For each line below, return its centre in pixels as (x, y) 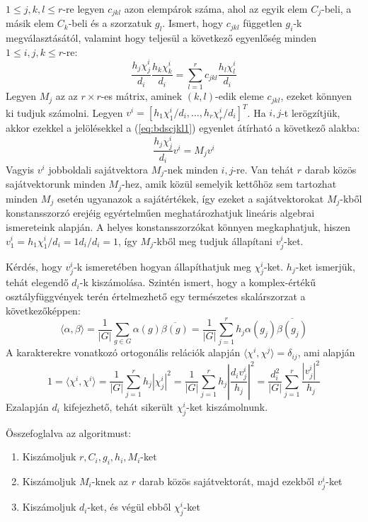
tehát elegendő (37, 282)
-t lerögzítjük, (311, 112)
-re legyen (84, 8)
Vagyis (20, 169)
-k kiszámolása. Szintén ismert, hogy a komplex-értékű (197, 282)
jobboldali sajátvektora (98, 169)
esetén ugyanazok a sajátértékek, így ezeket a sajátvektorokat (190, 198)
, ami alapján (326, 352)
